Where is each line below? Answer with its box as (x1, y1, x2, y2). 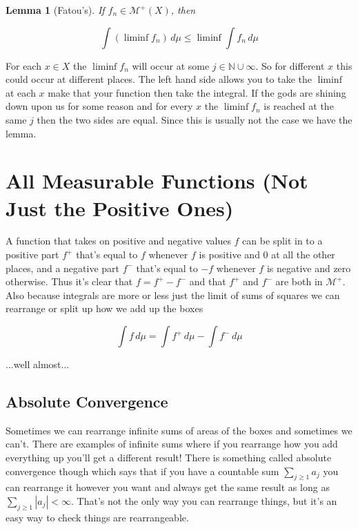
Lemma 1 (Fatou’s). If (6, 3, 105, 17)
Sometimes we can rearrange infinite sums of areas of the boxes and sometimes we (6, 423, 352, 437)
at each (6, 85, 36, 99)
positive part (6, 247, 59, 262)
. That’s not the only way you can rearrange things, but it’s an (71, 494, 337, 508)
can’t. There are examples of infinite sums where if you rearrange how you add (6, 436, 338, 451)
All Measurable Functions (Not (6, 166, 308, 195)
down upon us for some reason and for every (6, 99, 193, 113)
